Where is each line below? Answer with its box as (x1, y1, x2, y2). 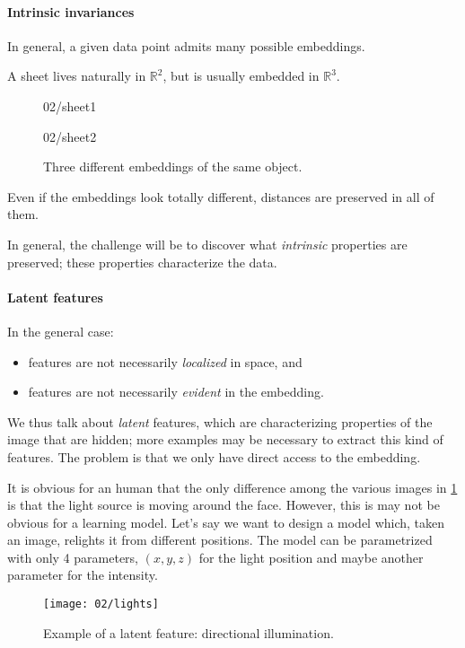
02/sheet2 (43, 127, 97, 145)
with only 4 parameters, (7, 547, 138, 566)
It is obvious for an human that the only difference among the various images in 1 (7, 477, 458, 496)
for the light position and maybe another (198, 547, 424, 566)
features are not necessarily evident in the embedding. (28, 382, 324, 401)
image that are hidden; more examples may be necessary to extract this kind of (7, 430, 443, 449)
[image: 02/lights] (43, 598, 159, 611)
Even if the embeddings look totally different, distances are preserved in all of (7, 187, 434, 206)
